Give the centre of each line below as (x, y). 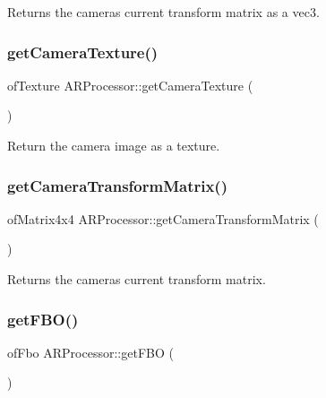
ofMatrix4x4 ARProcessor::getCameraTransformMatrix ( (163, 218)
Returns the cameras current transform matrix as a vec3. (163, 12)
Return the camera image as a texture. (114, 145)
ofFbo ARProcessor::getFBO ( (90, 352)
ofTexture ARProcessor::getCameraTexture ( (130, 85)
